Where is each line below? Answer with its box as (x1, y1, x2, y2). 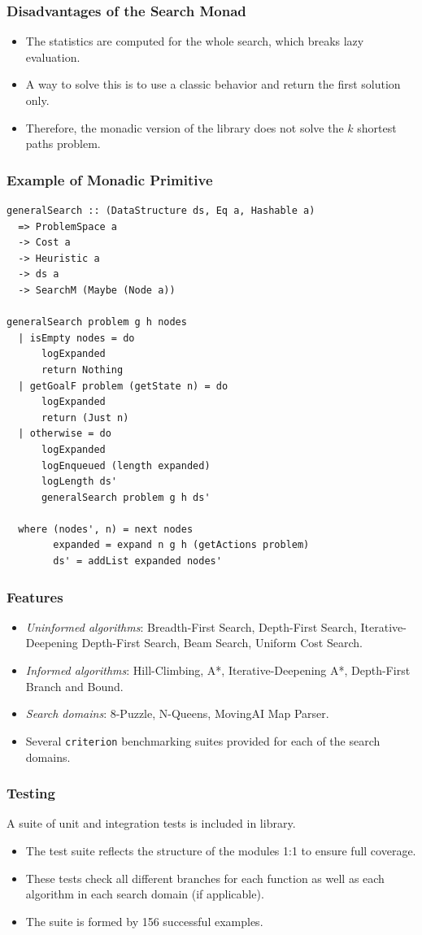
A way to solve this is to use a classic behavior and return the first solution (25, 76, 401, 93)
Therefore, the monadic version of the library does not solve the (25, 119, 344, 136)
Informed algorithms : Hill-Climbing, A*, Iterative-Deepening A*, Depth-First (25, 662, 411, 679)
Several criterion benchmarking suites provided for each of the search (25, 732, 381, 749)
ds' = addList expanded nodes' (53, 555, 222, 568)
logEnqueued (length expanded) (41, 459, 211, 472)
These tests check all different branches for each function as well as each (25, 869, 385, 886)
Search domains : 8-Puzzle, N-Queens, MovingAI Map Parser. (25, 705, 329, 722)
